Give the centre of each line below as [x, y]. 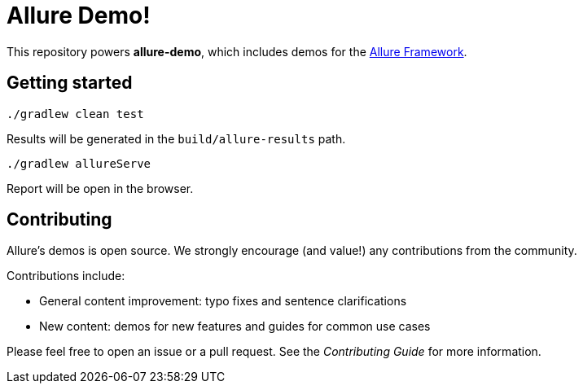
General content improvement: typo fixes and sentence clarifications [223, 301]
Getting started [70, 83]
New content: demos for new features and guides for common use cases [235, 326]
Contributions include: [66, 276]
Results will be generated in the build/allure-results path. [176, 138]
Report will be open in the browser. [100, 188]
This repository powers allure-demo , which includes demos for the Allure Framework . [237, 51]
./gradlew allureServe [79, 163]
